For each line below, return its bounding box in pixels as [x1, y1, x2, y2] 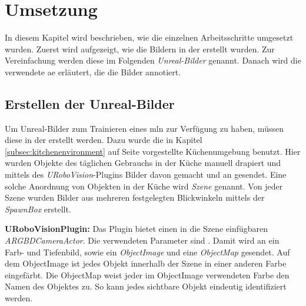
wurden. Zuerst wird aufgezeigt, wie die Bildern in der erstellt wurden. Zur [5, 42, 275, 55]
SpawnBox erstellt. [5, 202, 71, 215]
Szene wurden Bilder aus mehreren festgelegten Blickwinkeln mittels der [5, 191, 265, 204]
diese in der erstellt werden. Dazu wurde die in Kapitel [5, 134, 202, 146]
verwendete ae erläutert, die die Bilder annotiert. [5, 65, 181, 78]
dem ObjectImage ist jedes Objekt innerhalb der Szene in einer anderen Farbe [5, 257, 287, 270]
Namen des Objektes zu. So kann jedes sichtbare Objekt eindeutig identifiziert [5, 280, 287, 292]
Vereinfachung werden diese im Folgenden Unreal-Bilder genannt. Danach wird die [5, 54, 301, 66]
